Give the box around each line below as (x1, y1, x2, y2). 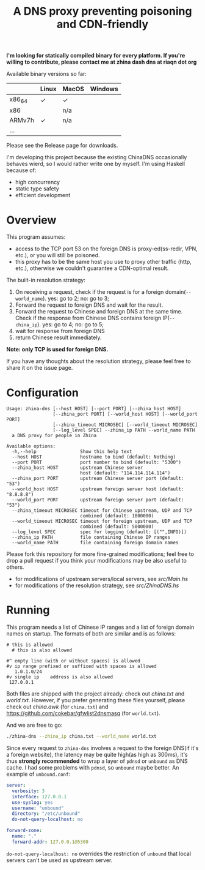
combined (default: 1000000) (80, 513, 154, 519)
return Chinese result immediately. (15, 334, 102, 341)
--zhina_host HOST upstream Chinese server (12, 465, 143, 471)
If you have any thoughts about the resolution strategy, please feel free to (6, 358, 191, 365)
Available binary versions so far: (6, 70, 87, 78)
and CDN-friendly (56, 17, 149, 31)
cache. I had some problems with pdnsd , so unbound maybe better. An (6, 764, 179, 771)
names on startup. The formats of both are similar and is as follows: (6, 630, 176, 637)
